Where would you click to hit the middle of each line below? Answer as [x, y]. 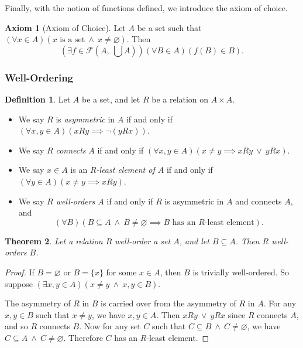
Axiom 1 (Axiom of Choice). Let [65, 27]
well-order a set [143, 240]
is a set [73, 40]
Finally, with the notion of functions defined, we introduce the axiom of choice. [146, 8]
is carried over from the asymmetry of [168, 303]
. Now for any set [110, 326]
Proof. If [20, 272]
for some [121, 272]
